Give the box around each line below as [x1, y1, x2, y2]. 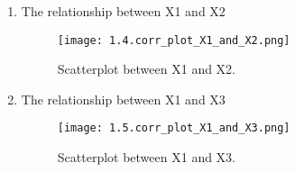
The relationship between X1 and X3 [21, 89, 226, 108]
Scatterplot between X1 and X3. [57, 148, 236, 167]
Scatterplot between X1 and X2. [57, 59, 236, 78]
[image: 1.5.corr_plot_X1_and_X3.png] [57, 122, 290, 135]
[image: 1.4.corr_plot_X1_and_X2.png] [57, 33, 290, 47]
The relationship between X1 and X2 [21, 2, 226, 20]
